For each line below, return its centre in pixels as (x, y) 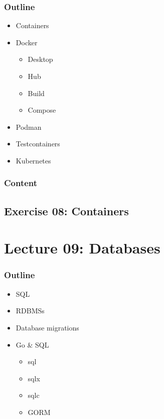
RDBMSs (30, 311)
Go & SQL (32, 344)
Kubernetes (33, 160)
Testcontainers (38, 144)
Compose (42, 110)
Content (21, 183)
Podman (29, 127)
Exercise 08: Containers (66, 211)
